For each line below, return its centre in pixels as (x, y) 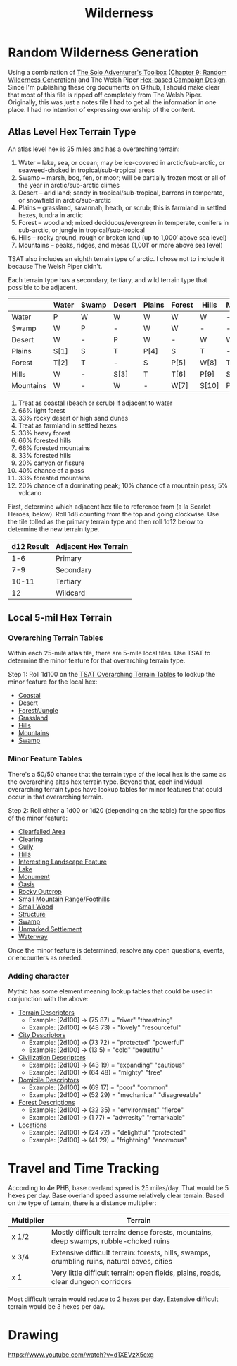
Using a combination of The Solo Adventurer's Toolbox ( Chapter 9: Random (117, 72)
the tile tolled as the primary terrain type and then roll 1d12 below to (105, 521)
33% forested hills (45, 455)
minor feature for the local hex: (53, 682)
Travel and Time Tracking (84, 1168)
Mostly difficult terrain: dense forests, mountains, (132, 1232)
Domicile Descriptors (49, 1080)
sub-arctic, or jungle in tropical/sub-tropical (81, 230)
